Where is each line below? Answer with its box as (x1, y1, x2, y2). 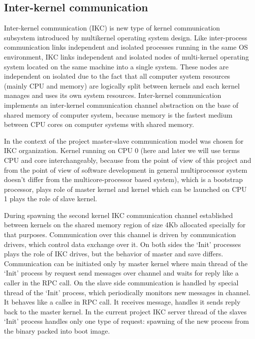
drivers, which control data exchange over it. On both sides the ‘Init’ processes (4, 239, 241, 249)
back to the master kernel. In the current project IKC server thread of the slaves (4, 306, 247, 316)
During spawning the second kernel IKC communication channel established (4, 210, 233, 220)
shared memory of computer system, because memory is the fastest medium (4, 109, 233, 120)
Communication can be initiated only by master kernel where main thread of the (4, 258, 248, 268)
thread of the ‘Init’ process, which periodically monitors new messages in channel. (4, 287, 251, 297)
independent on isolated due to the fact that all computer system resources (4, 71, 230, 81)
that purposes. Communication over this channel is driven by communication (4, 229, 236, 240)
